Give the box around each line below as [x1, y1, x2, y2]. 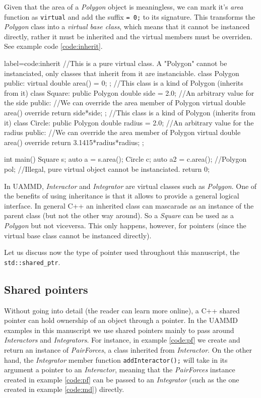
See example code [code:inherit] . [4, 41, 103, 51]
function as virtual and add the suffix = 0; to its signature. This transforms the [4, 11, 255, 22]
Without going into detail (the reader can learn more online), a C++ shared [4, 305, 240, 315]
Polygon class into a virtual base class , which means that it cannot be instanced [4, 21, 250, 32]
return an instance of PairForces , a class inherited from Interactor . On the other [4, 344, 252, 355]
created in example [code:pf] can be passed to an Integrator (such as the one [4, 374, 239, 384]
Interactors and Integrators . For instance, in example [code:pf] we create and [4, 335, 240, 345]
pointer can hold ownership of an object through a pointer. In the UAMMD [4, 315, 238, 325]
